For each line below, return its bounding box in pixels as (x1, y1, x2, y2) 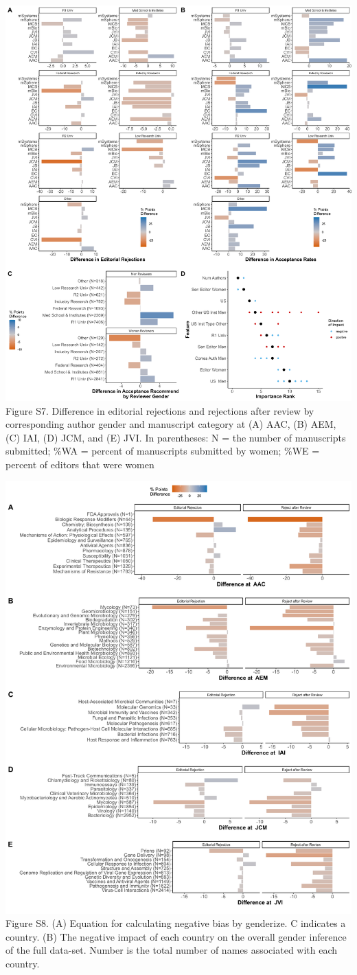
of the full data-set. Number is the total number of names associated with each (5, 943, 338, 957)
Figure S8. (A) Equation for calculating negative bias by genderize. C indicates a (5, 916, 346, 930)
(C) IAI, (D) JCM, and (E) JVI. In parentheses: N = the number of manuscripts (5, 430, 346, 444)
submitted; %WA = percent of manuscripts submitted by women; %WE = (5, 444, 320, 458)
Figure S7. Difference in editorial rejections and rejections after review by (5, 403, 314, 417)
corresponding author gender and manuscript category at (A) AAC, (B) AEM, (5, 417, 336, 431)
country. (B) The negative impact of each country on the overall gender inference (5, 929, 347, 943)
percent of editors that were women (5, 457, 154, 471)
